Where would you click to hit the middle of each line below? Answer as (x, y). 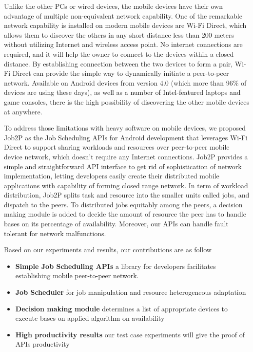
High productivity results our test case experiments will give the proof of (130, 334)
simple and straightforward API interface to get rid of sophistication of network (123, 166)
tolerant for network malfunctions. (55, 233)
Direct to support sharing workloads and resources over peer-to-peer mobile (117, 147)
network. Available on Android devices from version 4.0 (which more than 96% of (125, 82)
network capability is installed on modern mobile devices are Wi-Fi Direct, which (125, 25)
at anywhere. (23, 111)
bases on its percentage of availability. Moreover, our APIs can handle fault (116, 224)
